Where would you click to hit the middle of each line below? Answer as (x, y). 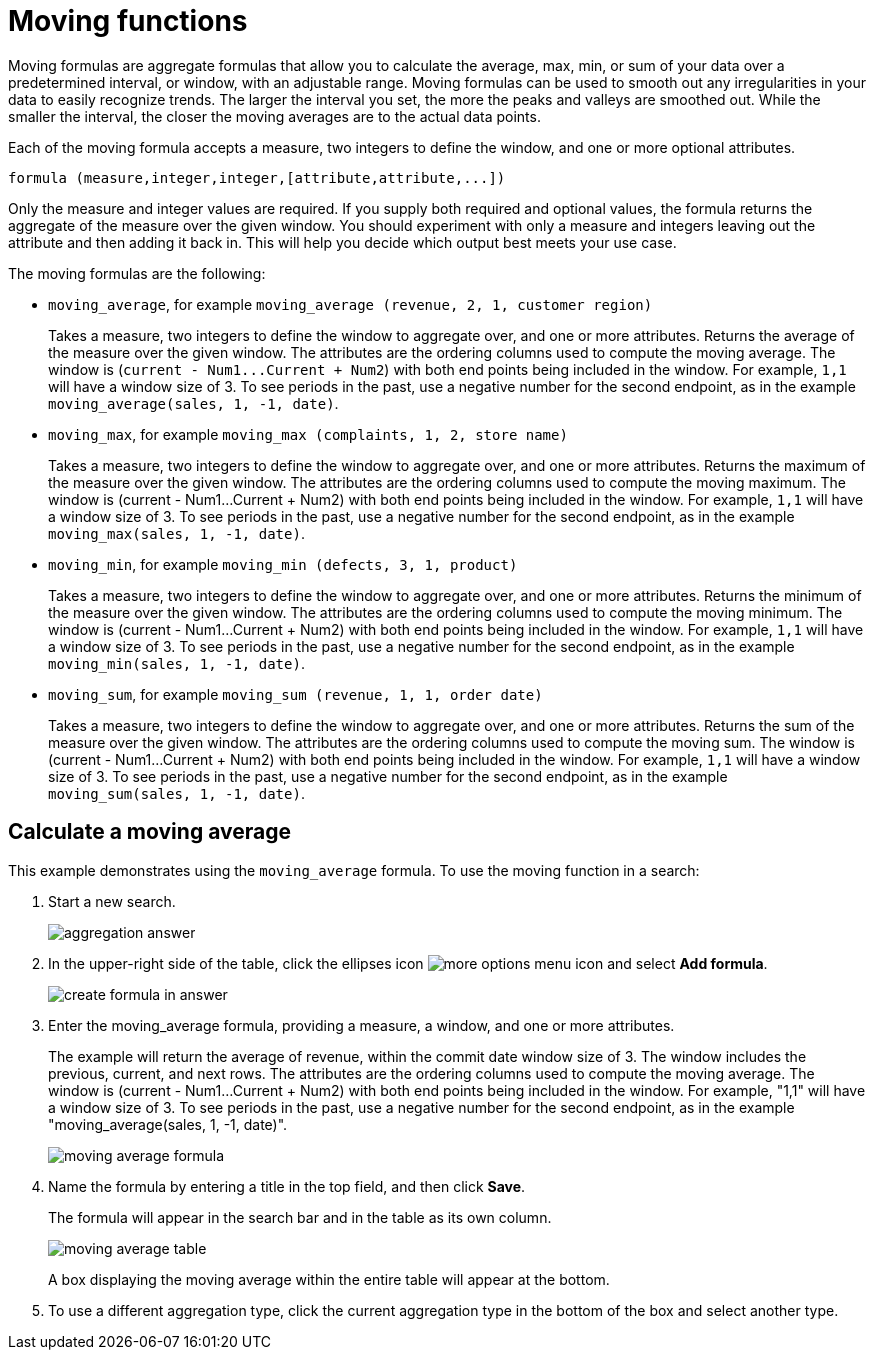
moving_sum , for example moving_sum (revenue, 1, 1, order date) (295, 694)
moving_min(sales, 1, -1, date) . (176, 663)
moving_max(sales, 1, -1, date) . (176, 533)
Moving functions (128, 21)
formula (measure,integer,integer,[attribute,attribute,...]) (257, 177)
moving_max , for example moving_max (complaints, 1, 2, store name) (308, 434)
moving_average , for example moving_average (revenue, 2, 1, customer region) (350, 304)
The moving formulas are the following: (137, 273)
